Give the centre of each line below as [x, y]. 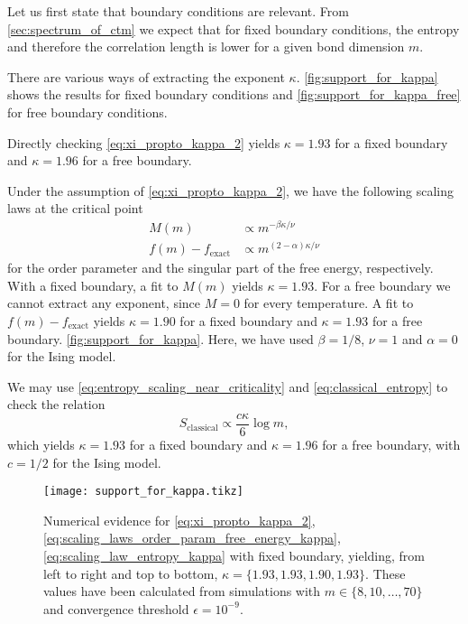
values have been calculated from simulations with [182, 591]
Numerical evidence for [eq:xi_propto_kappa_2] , [179, 520]
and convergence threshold [116, 608]
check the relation [56, 404]
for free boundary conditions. [87, 112]
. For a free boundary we [382, 285]
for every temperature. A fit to [329, 303]
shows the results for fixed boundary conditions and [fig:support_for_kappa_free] [234, 94]
